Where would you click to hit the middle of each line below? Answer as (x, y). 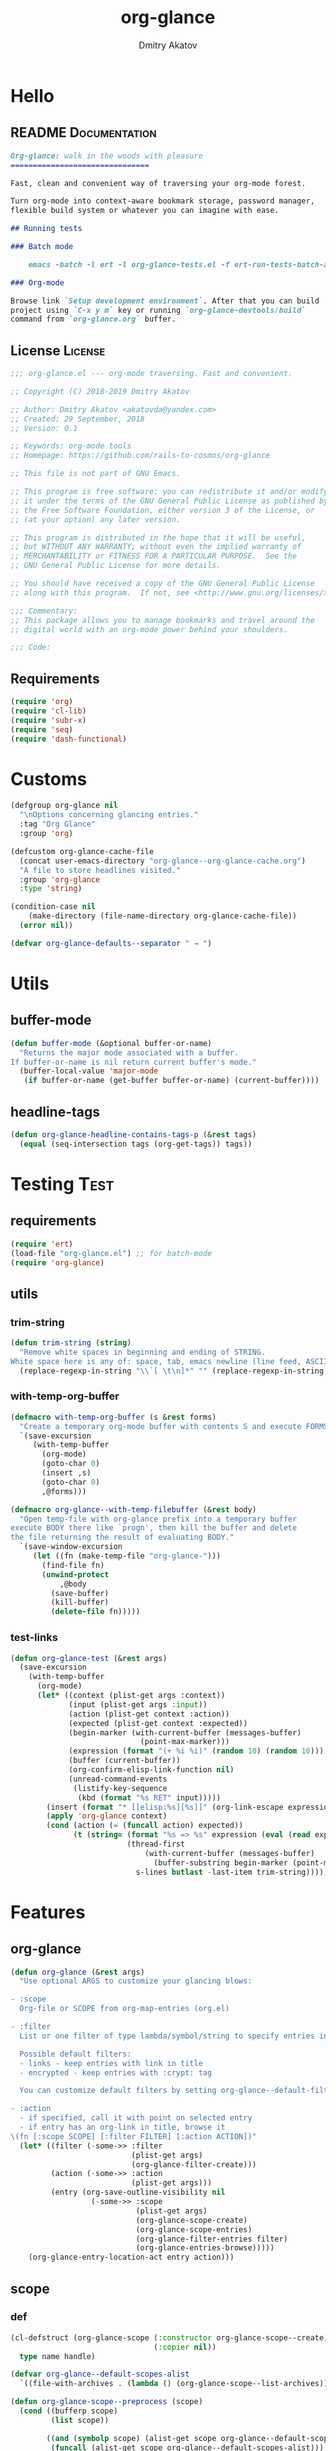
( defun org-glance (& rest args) (77, 1972)
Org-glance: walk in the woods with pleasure (106, 156)
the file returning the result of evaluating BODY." (122, 1537)
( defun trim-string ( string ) (71, 1343)
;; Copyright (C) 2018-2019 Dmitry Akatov (100, 391)
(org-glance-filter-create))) (194, 2164)
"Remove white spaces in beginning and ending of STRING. (143, 1352)
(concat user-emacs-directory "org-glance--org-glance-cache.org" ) (163, 861)
